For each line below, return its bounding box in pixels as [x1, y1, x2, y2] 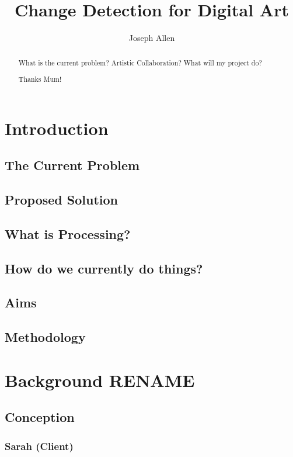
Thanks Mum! [18, 74, 62, 84]
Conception [5, 408, 75, 426]
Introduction [5, 116, 109, 140]
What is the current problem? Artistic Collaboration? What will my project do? [18, 57, 262, 67]
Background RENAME [5, 368, 195, 392]
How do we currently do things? [5, 259, 203, 277]
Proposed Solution [5, 191, 118, 209]
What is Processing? [5, 224, 131, 243]
